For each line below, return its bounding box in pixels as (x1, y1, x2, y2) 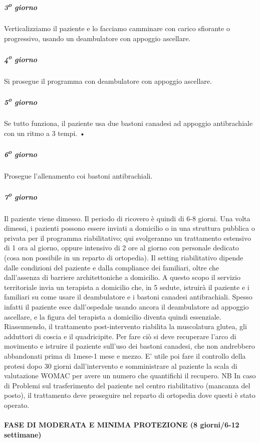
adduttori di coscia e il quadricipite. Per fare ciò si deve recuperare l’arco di (4, 331, 236, 341)
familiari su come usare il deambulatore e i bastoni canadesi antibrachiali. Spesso (4, 291, 252, 302)
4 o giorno (4, 53, 38, 64)
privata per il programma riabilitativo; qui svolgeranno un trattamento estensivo (4, 232, 251, 243)
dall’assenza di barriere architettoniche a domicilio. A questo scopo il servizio (4, 272, 240, 282)
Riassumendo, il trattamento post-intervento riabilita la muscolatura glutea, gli (4, 321, 247, 332)
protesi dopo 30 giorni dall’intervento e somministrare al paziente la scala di (4, 360, 237, 371)
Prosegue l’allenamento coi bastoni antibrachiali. (4, 170, 153, 181)
